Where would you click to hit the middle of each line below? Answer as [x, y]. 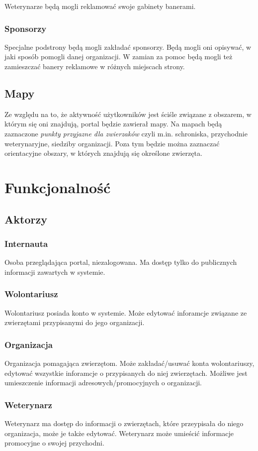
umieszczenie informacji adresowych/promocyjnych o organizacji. [103, 383]
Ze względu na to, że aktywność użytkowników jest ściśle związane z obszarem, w [128, 114]
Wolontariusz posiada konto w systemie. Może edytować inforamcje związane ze [126, 312]
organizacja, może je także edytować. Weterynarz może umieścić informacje [119, 433]
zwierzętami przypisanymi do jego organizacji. [75, 322]
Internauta [26, 243]
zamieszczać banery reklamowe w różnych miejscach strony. [95, 66]
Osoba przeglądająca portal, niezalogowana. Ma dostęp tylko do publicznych [121, 262]
